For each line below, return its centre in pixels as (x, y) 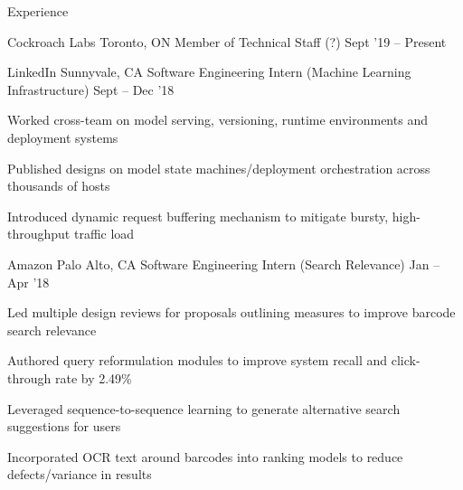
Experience (38, 11)
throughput (39, 234)
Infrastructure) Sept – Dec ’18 (91, 89)
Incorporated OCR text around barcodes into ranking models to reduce (205, 456)
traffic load (104, 234)
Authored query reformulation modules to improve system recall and (198, 360)
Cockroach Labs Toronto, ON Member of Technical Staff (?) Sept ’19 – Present (227, 41)
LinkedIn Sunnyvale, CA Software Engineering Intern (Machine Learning (209, 72)
